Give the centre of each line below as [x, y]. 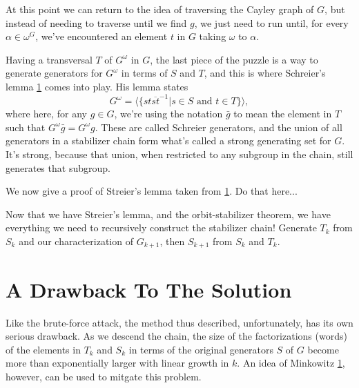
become [323, 349]
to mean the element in [283, 114]
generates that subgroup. [58, 167]
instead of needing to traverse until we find [96, 22]
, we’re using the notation [168, 114]
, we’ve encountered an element [101, 36]
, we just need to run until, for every [271, 22]
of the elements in [43, 349]
